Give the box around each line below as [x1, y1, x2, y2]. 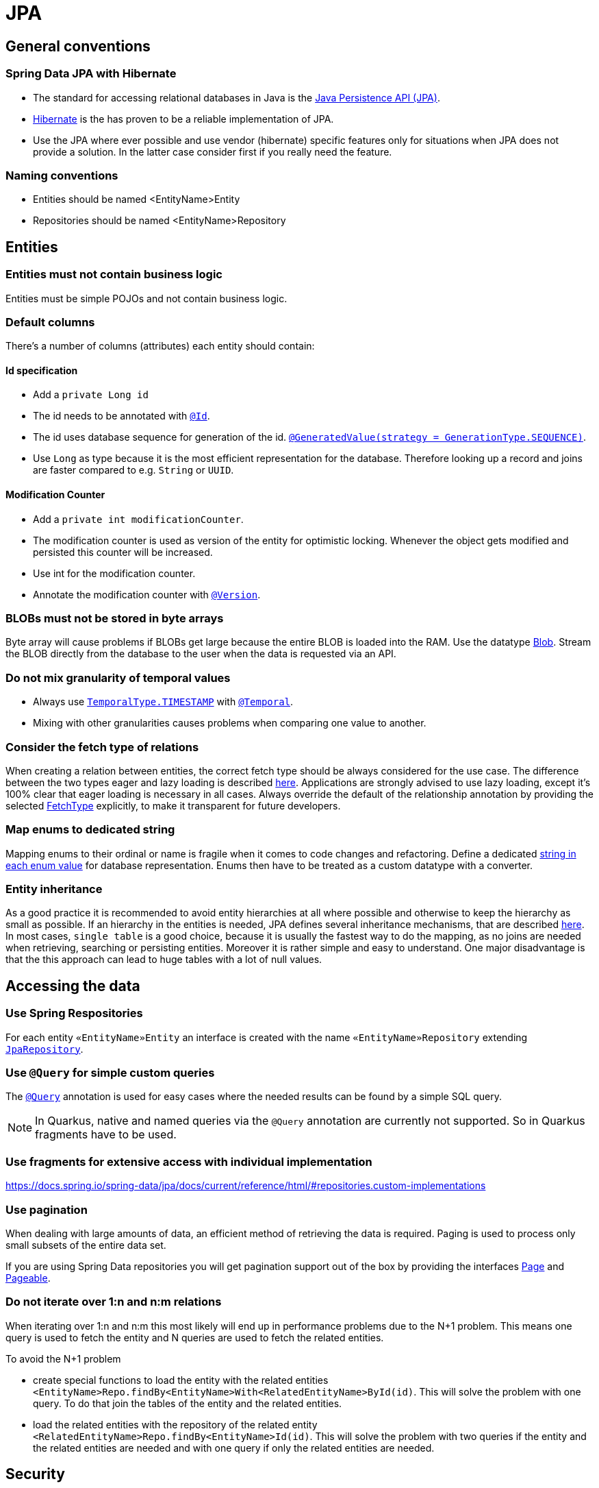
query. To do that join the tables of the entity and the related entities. [33, 1397, 342, 1409]
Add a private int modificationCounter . [33, 513, 244, 525]
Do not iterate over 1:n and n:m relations [5, 1295, 222, 1309]
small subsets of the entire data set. [5, 1239, 166, 1251]
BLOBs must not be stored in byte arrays [5, 611, 224, 626]
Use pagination [5, 1202, 88, 1217]
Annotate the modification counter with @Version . [33, 588, 261, 600]
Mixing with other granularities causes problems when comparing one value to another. [33, 717, 426, 729]
